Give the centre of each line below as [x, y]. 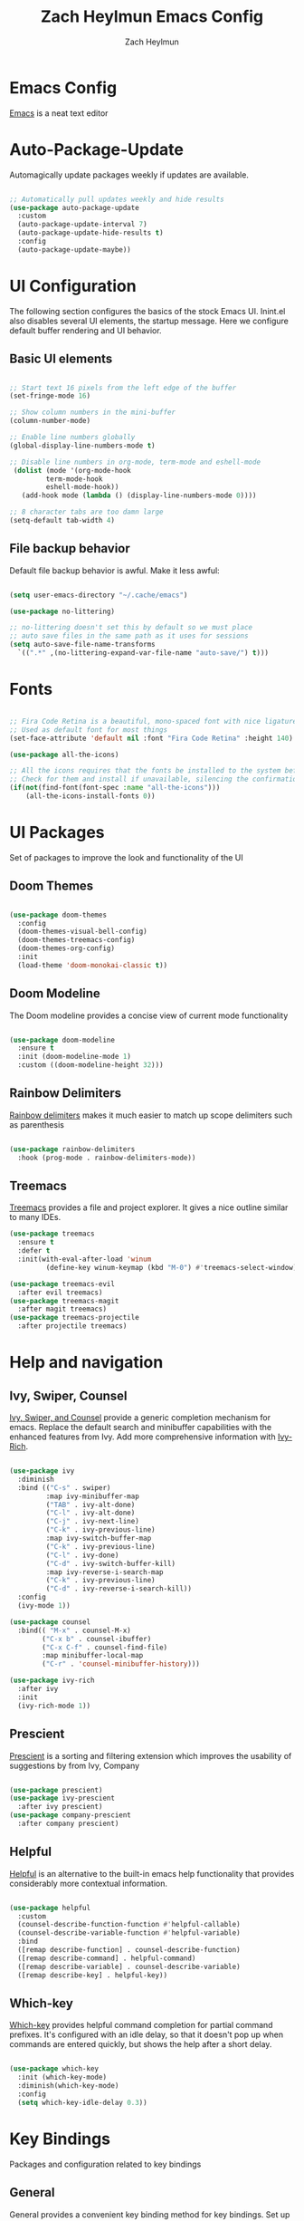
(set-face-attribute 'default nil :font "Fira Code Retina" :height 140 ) [152, 738]
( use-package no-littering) [62, 611]
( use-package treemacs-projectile [75, 1318]
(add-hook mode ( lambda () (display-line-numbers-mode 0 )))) [139, 495]
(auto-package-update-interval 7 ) [82, 225]
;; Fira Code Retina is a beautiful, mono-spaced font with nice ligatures [155, 721]
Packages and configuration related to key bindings [105, 2164]
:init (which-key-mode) [62, 2077]
